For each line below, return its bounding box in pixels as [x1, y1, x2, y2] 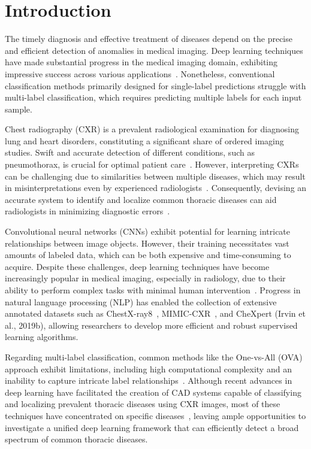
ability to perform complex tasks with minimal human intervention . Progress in [5, 284, 301, 296]
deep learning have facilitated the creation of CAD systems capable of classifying [5, 386, 301, 398]
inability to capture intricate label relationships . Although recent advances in [5, 374, 292, 387]
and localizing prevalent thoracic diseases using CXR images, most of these [5, 398, 280, 410]
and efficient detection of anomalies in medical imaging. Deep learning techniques [5, 44, 303, 56]
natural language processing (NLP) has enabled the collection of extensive [5, 295, 277, 308]
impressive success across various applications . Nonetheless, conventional [5, 67, 275, 80]
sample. [5, 102, 32, 115]
